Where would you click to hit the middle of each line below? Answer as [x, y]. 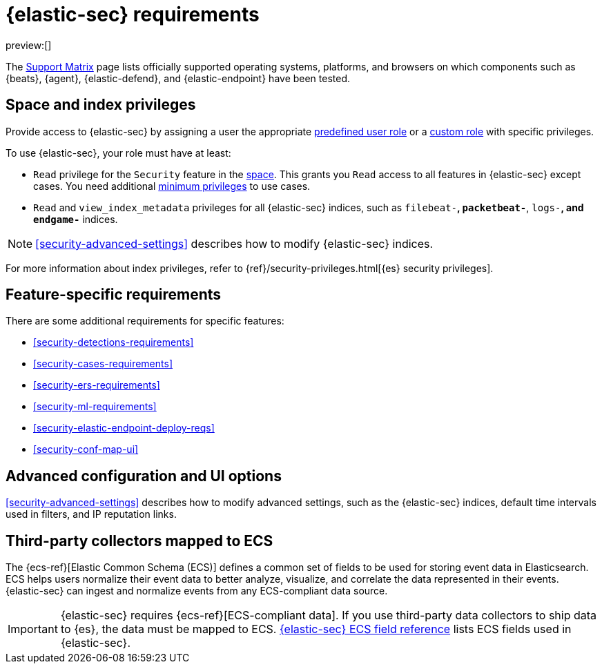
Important [33, 629]
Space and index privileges [101, 105]
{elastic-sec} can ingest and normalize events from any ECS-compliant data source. [197, 591]
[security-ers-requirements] [97, 385]
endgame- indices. [76, 219]
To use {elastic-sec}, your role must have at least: [118, 153]
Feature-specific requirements [114, 295]
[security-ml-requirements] [95, 407]
